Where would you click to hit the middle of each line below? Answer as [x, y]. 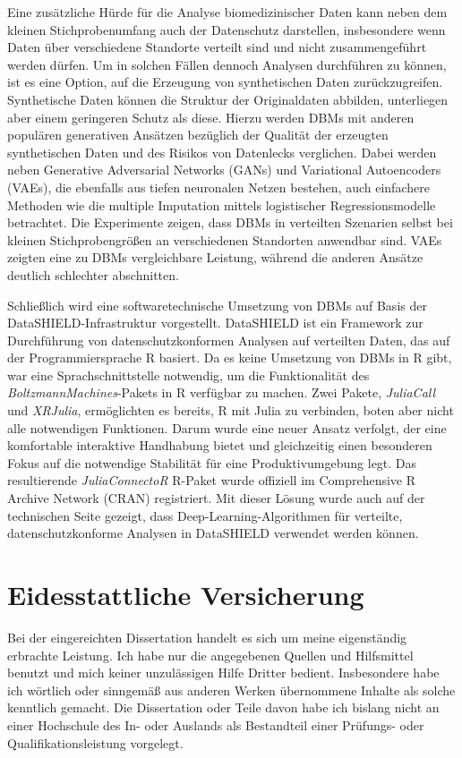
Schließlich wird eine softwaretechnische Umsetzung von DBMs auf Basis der [217, 305]
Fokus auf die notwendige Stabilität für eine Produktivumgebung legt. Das [212, 462]
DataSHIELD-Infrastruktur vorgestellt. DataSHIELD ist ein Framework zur [215, 323]
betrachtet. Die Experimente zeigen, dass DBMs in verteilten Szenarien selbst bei [230, 222]
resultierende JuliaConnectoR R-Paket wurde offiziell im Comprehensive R [212, 480]
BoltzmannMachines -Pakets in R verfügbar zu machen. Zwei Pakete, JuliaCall [222, 392]
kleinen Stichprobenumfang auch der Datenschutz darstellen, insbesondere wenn [227, 29]
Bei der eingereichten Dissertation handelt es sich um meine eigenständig [207, 637]
